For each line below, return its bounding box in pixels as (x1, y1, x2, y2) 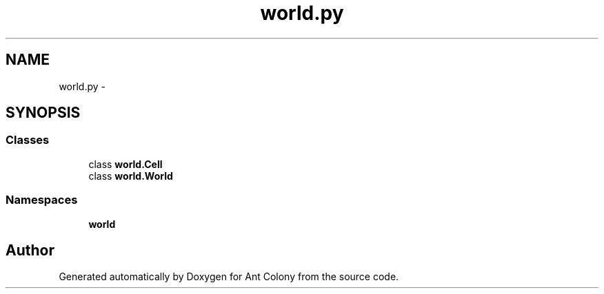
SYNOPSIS (6, 104, 81, 122)
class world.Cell (88, 158, 163, 170)
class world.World (88, 169, 173, 182)
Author (6, 241, 54, 259)
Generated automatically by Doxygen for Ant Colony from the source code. (59, 271, 399, 283)
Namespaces (6, 193, 78, 207)
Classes (6, 133, 50, 147)
